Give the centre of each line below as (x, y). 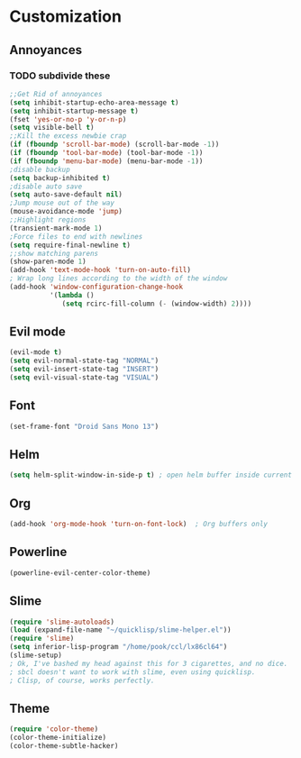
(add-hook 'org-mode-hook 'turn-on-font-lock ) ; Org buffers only (139, 525)
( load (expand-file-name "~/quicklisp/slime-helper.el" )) (120, 630)
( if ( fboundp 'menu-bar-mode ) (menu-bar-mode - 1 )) (106, 161)
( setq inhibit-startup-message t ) (74, 111)
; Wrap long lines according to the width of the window (119, 279)
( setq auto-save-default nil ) (66, 195)
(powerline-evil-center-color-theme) (80, 573)
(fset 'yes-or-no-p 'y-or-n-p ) (68, 119)
